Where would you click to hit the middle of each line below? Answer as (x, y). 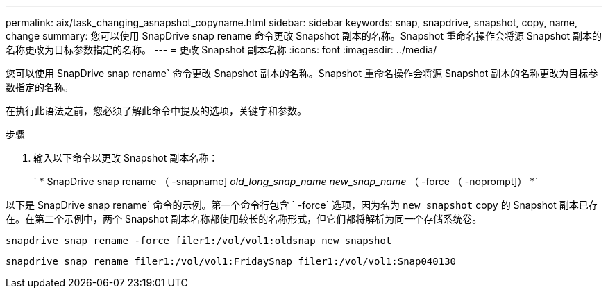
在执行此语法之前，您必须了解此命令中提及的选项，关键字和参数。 (156, 111)
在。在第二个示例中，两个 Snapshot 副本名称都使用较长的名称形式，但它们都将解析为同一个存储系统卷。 (244, 219)
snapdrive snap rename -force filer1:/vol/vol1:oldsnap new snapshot (199, 241)
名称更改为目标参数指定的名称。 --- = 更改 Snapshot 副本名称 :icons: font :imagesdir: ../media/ (221, 50)
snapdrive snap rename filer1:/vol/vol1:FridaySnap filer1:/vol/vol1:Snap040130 (231, 261)
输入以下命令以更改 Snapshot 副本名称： (126, 158)
